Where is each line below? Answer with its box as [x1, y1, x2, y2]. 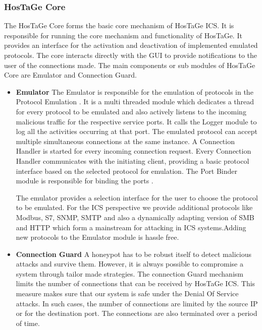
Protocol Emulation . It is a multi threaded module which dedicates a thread [16, 96, 254, 107]
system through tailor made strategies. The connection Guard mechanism [16, 268, 243, 279]
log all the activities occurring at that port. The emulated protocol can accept [16, 126, 257, 137]
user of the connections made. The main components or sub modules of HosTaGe [4, 59, 255, 70]
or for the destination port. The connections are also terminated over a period [16, 308, 257, 318]
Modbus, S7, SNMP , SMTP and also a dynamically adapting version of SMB [16, 212, 254, 222]
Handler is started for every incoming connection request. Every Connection [16, 146, 251, 156]
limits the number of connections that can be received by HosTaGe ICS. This [16, 278, 255, 289]
